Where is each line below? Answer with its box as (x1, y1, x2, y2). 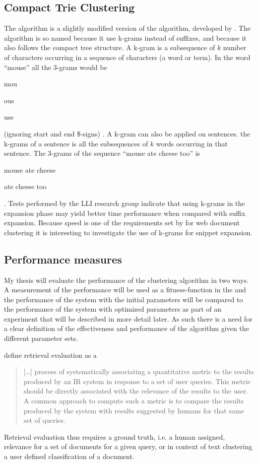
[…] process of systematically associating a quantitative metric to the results (23, 366, 254, 377)
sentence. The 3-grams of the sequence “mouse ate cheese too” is (4, 148, 200, 158)
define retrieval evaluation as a (4, 349, 97, 360)
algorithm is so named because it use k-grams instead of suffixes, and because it (4, 32, 247, 43)
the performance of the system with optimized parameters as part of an (4, 304, 221, 314)
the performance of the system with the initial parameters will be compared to (4, 294, 243, 304)
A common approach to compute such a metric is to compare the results (23, 396, 244, 406)
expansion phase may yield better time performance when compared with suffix (4, 207, 246, 218)
